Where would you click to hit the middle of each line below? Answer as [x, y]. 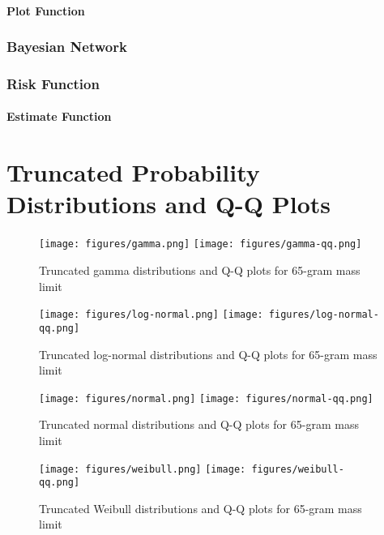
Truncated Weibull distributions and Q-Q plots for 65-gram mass [201, 508]
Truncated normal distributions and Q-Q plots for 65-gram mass [199, 424]
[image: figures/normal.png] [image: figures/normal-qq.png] [206, 398]
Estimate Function [59, 116]
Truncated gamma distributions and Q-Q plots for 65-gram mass [200, 270]
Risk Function [53, 83]
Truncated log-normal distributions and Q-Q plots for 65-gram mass [208, 354]
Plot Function [46, 10]
